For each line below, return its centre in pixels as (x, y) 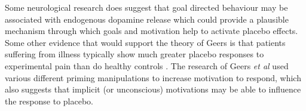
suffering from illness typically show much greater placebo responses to (134, 54)
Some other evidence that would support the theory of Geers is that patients (145, 42)
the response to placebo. (49, 101)
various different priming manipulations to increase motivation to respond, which (153, 77)
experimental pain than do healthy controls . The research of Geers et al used (147, 65)
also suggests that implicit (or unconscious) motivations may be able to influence (153, 89)
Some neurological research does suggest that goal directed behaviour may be (146, 7)
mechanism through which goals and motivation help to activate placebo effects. (152, 31)
